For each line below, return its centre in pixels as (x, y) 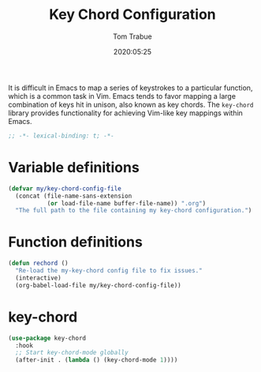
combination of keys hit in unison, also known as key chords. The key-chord (131, 104)
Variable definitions (74, 167)
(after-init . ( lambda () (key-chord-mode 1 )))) (97, 360)
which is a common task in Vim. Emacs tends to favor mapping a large (122, 96)
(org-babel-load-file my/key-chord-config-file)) (98, 285)
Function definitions (76, 242)
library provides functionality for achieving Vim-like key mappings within (125, 113)
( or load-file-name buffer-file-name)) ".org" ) (127, 203)
